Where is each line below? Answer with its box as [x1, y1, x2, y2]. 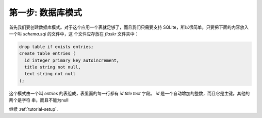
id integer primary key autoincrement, [24, 57, 119, 63]
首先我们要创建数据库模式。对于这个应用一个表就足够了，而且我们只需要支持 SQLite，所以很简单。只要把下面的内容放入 [9, 24, 249, 30]
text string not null [24, 71, 76, 77]
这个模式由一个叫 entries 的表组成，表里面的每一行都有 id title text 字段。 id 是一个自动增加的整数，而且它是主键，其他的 [9, 90, 250, 96]
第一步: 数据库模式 [9, 7, 82, 18]
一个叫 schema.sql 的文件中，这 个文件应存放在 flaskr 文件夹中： [9, 31, 139, 36]
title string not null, [24, 65, 81, 70]
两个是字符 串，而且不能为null [9, 97, 69, 103]
